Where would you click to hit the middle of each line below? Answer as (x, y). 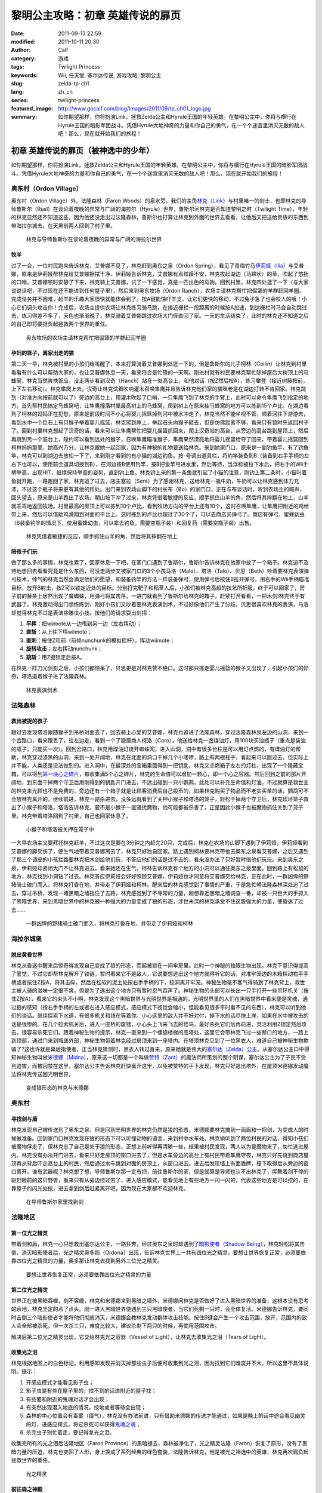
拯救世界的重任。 (32, 1460)
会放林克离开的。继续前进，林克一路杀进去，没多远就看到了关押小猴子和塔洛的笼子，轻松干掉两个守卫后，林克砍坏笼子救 (160, 799)
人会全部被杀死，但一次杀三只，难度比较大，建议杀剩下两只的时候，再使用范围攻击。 (115, 1326)
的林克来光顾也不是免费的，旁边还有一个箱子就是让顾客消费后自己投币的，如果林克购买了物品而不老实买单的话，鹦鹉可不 (160, 791)
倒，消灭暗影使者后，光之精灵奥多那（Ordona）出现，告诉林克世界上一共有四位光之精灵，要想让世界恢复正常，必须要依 (159, 1252)
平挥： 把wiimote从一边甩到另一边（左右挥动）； (84, 623)
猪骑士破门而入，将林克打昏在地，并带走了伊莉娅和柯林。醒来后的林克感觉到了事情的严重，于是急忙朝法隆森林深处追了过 (160, 884)
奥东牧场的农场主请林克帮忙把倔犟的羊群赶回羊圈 (86, 337)
